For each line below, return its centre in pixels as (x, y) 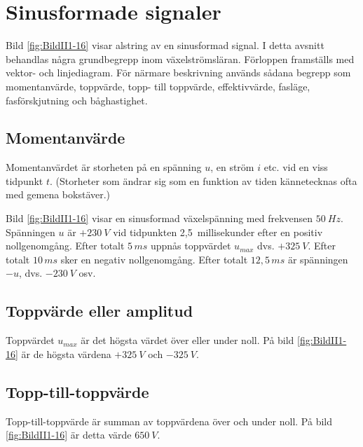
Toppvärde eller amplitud (100, 311)
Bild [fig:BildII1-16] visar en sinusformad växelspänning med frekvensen (159, 218)
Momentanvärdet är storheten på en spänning (104, 167)
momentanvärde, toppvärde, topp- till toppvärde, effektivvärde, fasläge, (158, 86)
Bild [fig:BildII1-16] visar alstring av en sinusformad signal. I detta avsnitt (165, 45)
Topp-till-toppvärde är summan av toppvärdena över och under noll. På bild (169, 421)
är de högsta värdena (66, 353)
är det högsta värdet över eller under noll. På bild (187, 340)
